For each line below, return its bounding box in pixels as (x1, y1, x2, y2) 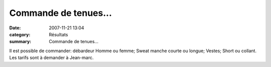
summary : (9, 39, 32, 45)
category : (9, 31, 31, 37)
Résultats (49, 31, 68, 37)
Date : (9, 25, 21, 31)
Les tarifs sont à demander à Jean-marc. (9, 55, 94, 61)
